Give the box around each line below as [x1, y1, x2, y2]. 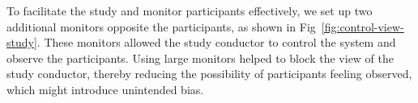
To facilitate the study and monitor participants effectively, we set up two [6, 2, 373, 19]
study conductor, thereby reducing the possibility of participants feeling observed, [6, 65, 412, 82]
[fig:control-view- [321, 18, 404, 35]
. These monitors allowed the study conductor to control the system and [36, 34, 396, 51]
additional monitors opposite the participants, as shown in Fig [6, 18, 316, 35]
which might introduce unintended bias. [6, 80, 204, 97]
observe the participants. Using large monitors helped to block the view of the [6, 49, 395, 66]
